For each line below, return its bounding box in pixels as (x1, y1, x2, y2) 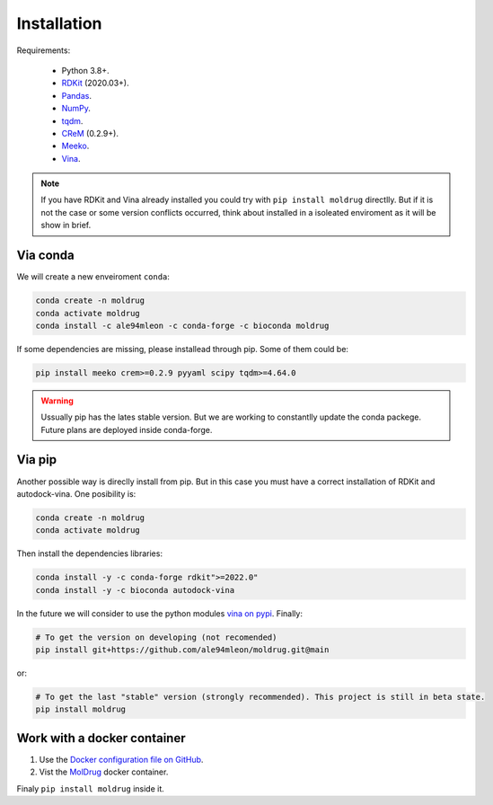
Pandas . (61, 90, 92, 101)
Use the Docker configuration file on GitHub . (39, 754, 204, 765)
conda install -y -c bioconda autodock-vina (35, 585, 235, 595)
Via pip (16, 452, 57, 467)
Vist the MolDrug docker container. (39, 766, 169, 777)
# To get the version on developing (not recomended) (35, 632, 277, 642)
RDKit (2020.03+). (61, 77, 129, 89)
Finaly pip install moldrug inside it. (16, 783, 165, 794)
